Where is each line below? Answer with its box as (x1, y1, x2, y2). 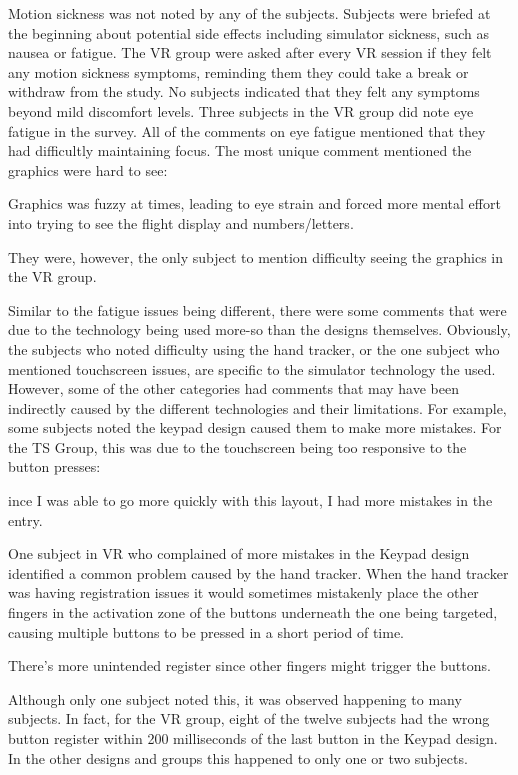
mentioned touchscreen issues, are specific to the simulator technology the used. (8, 358, 496, 379)
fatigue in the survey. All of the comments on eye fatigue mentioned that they (8, 120, 486, 141)
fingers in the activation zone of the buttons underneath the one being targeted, (8, 602, 498, 623)
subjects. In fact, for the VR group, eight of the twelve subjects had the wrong (8, 708, 490, 729)
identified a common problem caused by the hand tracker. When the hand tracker (8, 562, 509, 583)
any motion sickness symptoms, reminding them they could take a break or (8, 61, 469, 82)
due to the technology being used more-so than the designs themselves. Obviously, (8, 319, 511, 340)
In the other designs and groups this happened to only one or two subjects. (8, 747, 468, 768)
